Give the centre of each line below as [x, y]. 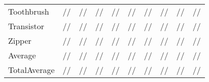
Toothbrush [29, 11]
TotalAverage [31, 70]
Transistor [26, 26]
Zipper [20, 40]
